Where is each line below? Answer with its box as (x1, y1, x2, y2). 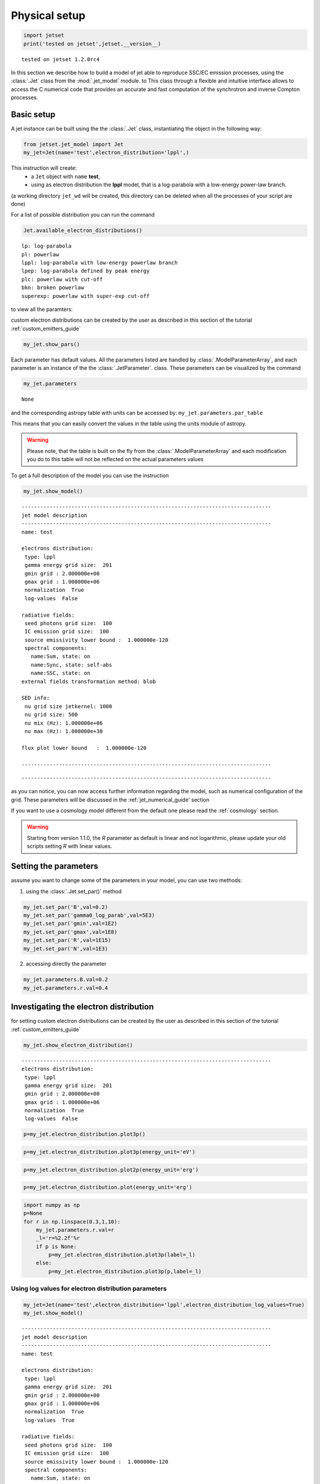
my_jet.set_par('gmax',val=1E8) (23, 928, 118, 935)
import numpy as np (23, 1201, 80, 1208)
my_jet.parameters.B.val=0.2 (23, 976, 108, 983)
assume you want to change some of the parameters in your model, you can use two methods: (11, 877, 242, 884)
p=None (23, 1210, 43, 1217)
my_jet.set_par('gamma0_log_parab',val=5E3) (23, 912, 155, 918)
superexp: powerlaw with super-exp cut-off (21, 293, 150, 299)
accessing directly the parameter (25, 960, 107, 968)
